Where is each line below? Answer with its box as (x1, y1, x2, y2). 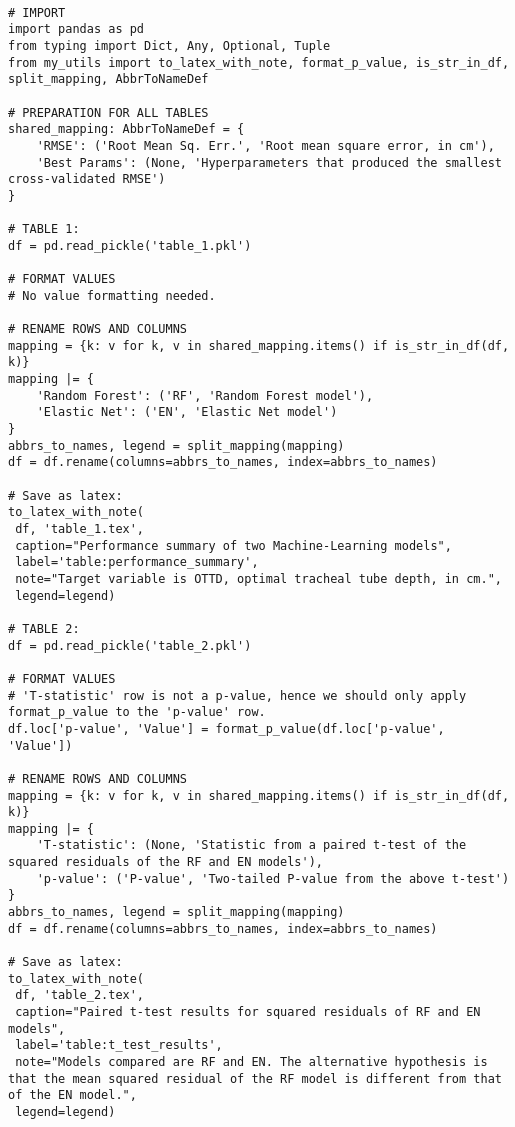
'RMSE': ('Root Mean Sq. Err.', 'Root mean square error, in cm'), (36, 138, 495, 153)
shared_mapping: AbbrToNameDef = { (8, 122, 245, 137)
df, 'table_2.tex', (15, 988, 145, 1003)
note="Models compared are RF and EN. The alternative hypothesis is (15, 1055, 488, 1069)
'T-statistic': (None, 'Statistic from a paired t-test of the (36, 838, 467, 853)
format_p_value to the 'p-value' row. (8, 705, 266, 720)
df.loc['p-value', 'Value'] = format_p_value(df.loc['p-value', (8, 721, 445, 736)
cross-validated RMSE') (8, 172, 166, 187)
